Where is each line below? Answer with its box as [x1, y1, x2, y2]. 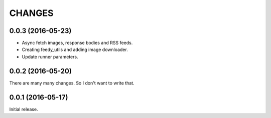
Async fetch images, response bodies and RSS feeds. [22, 40, 133, 46]
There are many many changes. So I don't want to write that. [9, 80, 135, 86]
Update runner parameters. [22, 53, 78, 59]
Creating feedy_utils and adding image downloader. [22, 46, 128, 52]
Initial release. [9, 106, 38, 112]
